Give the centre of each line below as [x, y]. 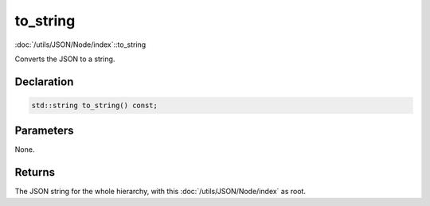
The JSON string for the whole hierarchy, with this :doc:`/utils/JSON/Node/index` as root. [160, 192]
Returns [35, 172]
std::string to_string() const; [95, 105]
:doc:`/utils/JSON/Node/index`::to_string [80, 45]
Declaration [44, 82]
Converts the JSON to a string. [65, 59]
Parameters [44, 131]
